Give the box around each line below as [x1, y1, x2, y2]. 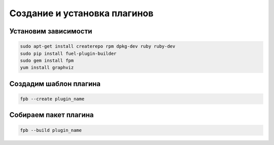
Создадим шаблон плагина [9, 79, 101, 88]
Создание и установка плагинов [9, 8, 154, 19]
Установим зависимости [9, 27, 92, 35]
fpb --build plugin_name [20, 127, 82, 133]
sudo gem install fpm [20, 57, 74, 63]
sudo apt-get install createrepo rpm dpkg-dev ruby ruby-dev [20, 44, 176, 49]
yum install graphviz [20, 65, 74, 70]
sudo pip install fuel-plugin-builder [20, 51, 117, 56]
